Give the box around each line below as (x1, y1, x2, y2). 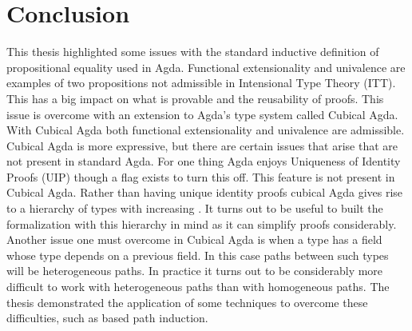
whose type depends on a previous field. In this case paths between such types (6, 246, 389, 263)
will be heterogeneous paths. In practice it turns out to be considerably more (6, 262, 383, 279)
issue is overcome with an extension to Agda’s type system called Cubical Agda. (6, 106, 398, 122)
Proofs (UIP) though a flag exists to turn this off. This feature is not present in (6, 168, 395, 185)
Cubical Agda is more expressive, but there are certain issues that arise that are (6, 137, 398, 154)
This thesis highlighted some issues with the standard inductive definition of (6, 43, 379, 60)
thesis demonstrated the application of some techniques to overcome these (6, 293, 368, 310)
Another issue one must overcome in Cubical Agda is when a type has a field (6, 231, 382, 248)
